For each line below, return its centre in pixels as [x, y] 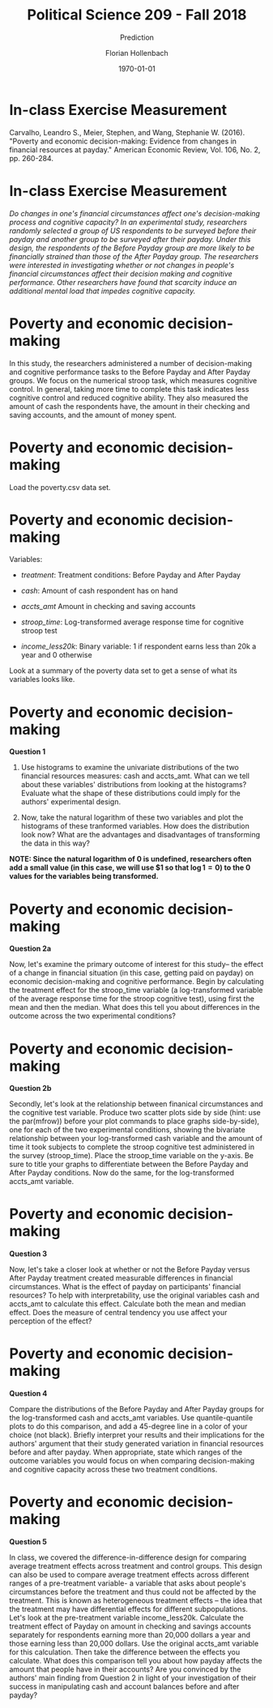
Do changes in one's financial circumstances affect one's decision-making [134, 213]
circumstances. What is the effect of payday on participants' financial [125, 1287]
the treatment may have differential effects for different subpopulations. [128, 1609]
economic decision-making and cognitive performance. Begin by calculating [136, 982]
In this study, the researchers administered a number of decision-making [131, 363]
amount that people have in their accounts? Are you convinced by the [125, 1669]
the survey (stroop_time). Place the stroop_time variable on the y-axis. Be [132, 1156]
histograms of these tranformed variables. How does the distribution [135, 826]
